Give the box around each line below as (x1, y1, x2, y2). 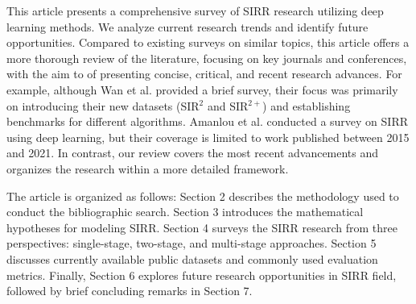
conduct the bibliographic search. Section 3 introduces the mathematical (6, 203, 364, 220)
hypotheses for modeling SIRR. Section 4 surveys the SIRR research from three (6, 219, 397, 235)
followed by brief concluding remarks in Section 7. (6, 282, 253, 299)
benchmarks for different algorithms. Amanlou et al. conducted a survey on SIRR (6, 113, 408, 130)
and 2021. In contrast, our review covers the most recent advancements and (6, 144, 379, 161)
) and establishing (262, 97, 351, 114)
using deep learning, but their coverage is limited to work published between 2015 (6, 128, 410, 145)
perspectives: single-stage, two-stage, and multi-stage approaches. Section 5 (6, 235, 377, 252)
